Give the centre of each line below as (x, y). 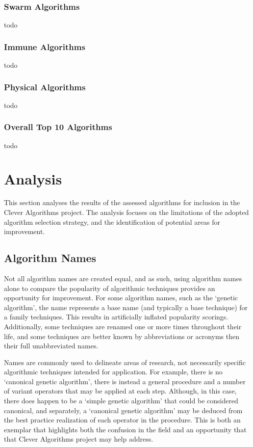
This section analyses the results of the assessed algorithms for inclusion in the (122, 202)
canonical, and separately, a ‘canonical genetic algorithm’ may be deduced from (123, 410)
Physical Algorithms (45, 87)
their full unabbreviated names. (51, 346)
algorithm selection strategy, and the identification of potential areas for (112, 222)
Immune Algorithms (45, 46)
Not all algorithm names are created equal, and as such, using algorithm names (123, 278)
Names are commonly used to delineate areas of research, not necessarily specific (125, 362)
